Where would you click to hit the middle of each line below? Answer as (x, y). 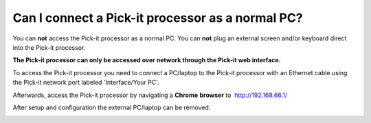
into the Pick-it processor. (49, 47)
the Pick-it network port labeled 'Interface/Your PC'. (86, 83)
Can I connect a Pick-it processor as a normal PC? (158, 18)
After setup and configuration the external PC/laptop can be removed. (112, 107)
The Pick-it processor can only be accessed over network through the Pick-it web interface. (147, 60)
